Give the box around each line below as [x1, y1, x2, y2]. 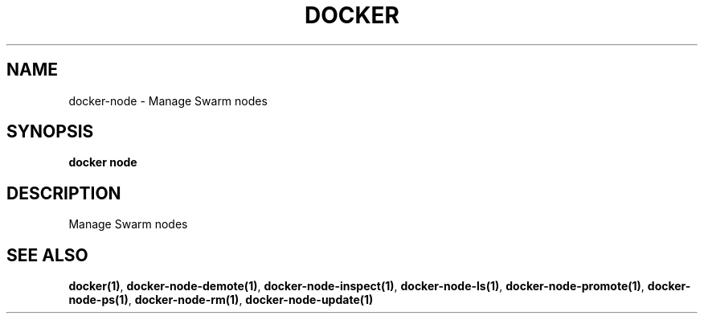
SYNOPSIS [6, 121, 94, 142]
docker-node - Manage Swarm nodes [68, 93, 268, 108]
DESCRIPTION [6, 183, 121, 203]
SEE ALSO [6, 244, 88, 265]
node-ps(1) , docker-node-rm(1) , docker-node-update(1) [68, 293, 374, 307]
